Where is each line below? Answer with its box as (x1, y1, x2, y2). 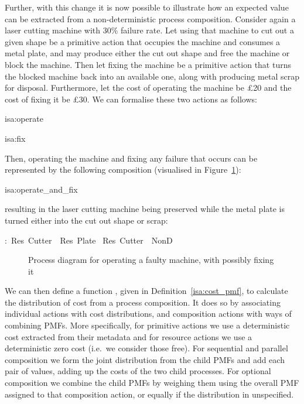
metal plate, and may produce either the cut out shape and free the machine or (5, 47, 290, 59)
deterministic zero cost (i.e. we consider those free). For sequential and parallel (5, 342, 288, 354)
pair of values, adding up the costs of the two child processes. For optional (5, 365, 271, 377)
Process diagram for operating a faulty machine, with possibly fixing (28, 254, 274, 266)
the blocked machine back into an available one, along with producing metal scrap (5, 70, 299, 82)
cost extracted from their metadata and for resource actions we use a (5, 330, 252, 343)
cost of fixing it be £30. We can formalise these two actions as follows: (5, 93, 257, 105)
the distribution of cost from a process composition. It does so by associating (5, 296, 281, 308)
